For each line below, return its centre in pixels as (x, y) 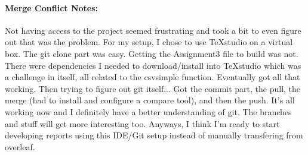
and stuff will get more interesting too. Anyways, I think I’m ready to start (142, 123)
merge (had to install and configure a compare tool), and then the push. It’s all (150, 100)
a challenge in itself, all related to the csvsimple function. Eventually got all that (153, 77)
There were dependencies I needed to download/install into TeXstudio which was (153, 65)
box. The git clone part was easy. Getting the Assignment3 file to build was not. (152, 53)
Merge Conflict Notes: (52, 7)
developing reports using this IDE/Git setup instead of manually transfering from (154, 135)
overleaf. (20, 146)
